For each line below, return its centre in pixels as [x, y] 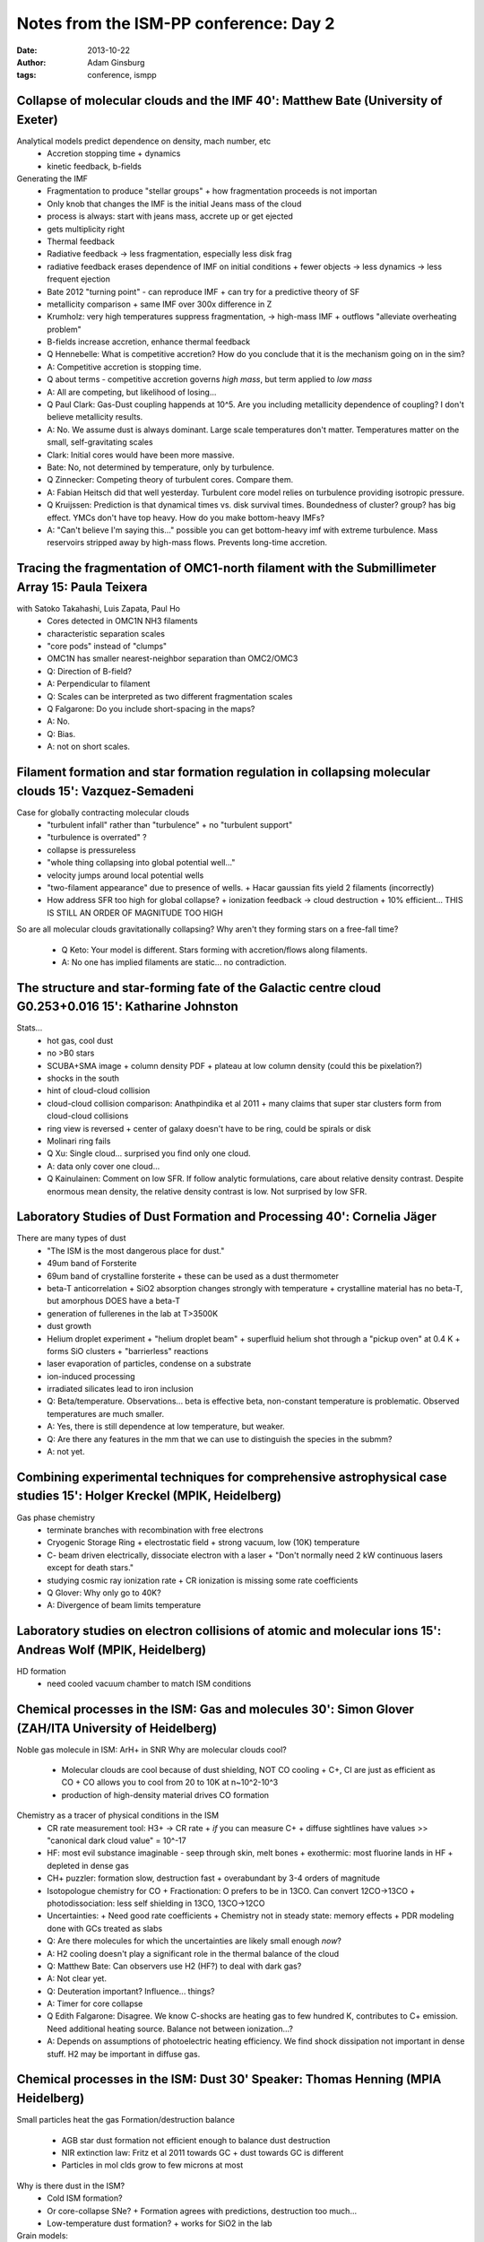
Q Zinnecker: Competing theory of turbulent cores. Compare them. [170, 480]
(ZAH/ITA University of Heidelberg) [117, 1728]
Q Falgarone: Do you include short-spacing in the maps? [151, 708]
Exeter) [37, 120]
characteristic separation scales [106, 633]
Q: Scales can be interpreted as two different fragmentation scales [170, 696]
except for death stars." [91, 1568]
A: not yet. [66, 1452]
